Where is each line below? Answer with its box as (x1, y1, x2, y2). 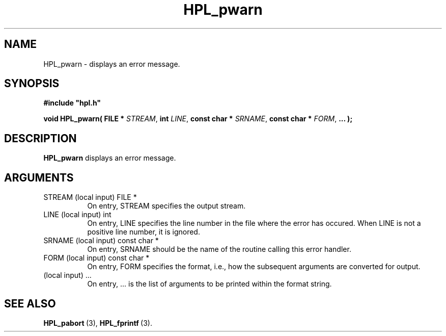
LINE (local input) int (43, 210, 111, 219)
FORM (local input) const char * (43, 253, 150, 263)
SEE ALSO (4, 297, 56, 310)
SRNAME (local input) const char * (43, 236, 159, 245)
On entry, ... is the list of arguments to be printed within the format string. (87, 279, 332, 289)
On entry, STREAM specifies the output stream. (87, 201, 246, 211)
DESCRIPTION (4, 132, 77, 145)
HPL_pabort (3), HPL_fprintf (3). (43, 318, 152, 327)
